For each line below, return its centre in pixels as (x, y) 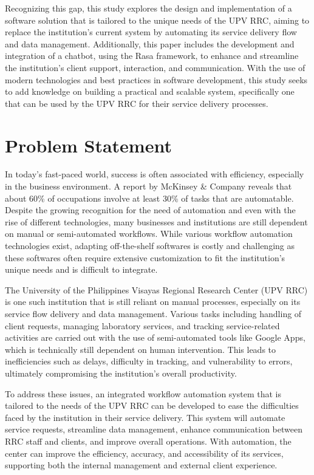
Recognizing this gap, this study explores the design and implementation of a (148, 8)
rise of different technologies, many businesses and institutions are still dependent (156, 221)
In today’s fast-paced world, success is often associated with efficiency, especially (155, 174)
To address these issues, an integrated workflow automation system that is (143, 393)
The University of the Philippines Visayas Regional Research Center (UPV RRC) (156, 289)
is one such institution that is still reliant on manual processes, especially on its (153, 302)
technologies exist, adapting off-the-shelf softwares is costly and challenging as (150, 246)
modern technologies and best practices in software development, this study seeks (156, 79)
